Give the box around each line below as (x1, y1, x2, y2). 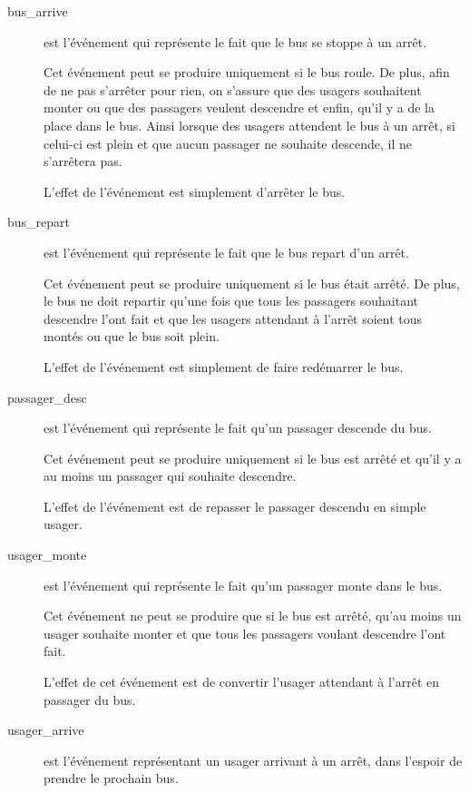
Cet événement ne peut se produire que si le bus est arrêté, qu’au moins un (44, 606, 462, 625)
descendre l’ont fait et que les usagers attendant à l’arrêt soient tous (44, 308, 423, 328)
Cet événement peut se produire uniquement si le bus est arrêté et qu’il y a (44, 448, 462, 467)
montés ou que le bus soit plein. (44, 327, 220, 346)
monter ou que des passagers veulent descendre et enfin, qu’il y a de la (44, 98, 435, 117)
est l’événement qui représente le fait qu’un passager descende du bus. (44, 418, 432, 437)
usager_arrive (7, 720, 84, 739)
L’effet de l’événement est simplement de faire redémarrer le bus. (44, 357, 404, 376)
